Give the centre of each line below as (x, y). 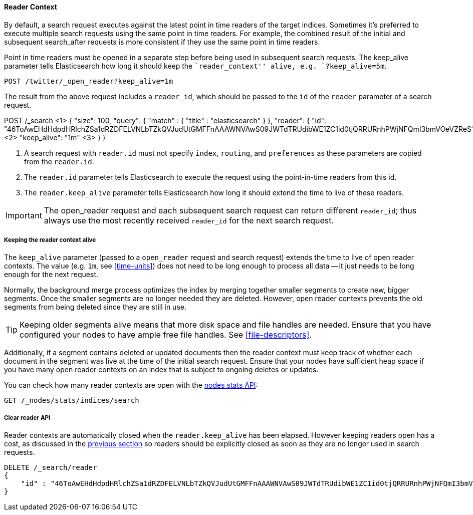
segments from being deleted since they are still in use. (95, 307)
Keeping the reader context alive (50, 240)
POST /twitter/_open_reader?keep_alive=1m (89, 81)
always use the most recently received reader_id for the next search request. (189, 220)
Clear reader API (27, 418)
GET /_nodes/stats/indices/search (72, 401)
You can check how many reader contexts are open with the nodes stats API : (131, 385)
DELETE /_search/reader (51, 468)
